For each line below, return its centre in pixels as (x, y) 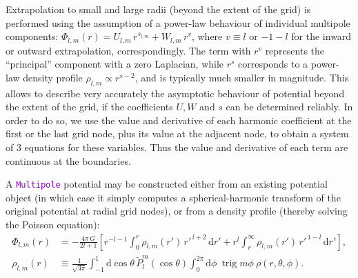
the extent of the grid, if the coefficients (89, 107)
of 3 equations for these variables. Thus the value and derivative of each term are (177, 147)
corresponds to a (273, 64)
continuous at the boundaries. (68, 160)
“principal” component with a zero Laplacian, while (115, 64)
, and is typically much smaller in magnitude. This (242, 77)
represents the (295, 50)
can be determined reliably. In (289, 107)
